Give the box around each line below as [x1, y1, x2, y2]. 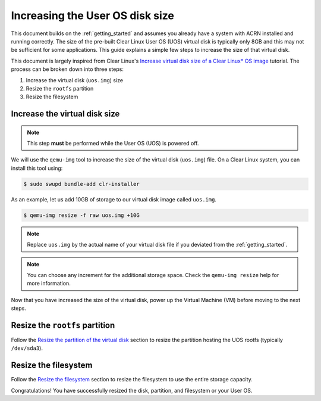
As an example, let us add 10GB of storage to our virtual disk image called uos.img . [11, 195, 217, 203]
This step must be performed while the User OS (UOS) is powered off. [27, 140, 199, 147]
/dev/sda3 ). [11, 344, 43, 352]
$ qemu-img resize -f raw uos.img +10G [23, 212, 140, 219]
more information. [27, 280, 71, 287]
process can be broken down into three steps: [11, 66, 124, 73]
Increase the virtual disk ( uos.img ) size [26, 76, 124, 83]
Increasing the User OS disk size [11, 9, 175, 22]
